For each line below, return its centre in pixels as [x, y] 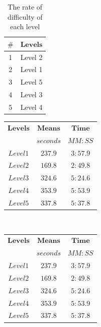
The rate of [25, 7]
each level [25, 26]
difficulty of [25, 16]
